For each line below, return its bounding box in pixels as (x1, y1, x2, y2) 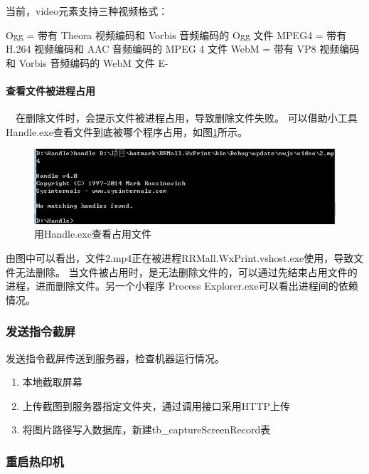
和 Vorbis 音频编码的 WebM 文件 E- (6, 55, 169, 70)
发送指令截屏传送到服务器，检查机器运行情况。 (6, 350, 225, 365)
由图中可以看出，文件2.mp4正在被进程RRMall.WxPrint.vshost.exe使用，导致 (6, 251, 354, 265)
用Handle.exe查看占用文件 (34, 226, 151, 241)
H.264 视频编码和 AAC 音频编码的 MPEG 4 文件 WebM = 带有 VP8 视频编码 (6, 41, 360, 56)
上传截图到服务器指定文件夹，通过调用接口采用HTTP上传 (22, 398, 291, 413)
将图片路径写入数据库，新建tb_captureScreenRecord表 (22, 422, 271, 437)
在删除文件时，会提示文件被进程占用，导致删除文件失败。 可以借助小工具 (15, 110, 358, 125)
